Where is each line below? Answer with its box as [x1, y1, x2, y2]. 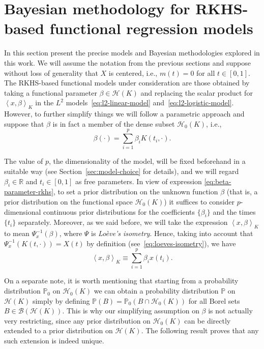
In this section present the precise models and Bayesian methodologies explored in [4, 47, 260, 58]
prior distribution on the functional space [4, 196, 133, 207]
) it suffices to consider [164, 196, 235, 207]
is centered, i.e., [108, 67, 158, 78]
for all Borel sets [188, 295, 240, 306]
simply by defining [32, 295, 90, 306]
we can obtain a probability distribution [94, 285, 219, 296]
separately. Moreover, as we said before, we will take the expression [18, 217, 228, 227]
